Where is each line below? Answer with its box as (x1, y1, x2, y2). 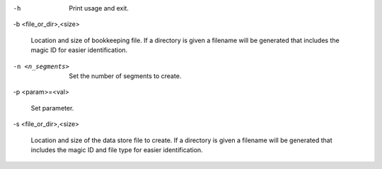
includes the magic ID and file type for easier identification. (30, 145, 203, 154)
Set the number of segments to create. (69, 71, 182, 80)
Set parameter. (30, 104, 74, 112)
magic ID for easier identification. (30, 46, 128, 54)
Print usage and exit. (69, 4, 129, 12)
